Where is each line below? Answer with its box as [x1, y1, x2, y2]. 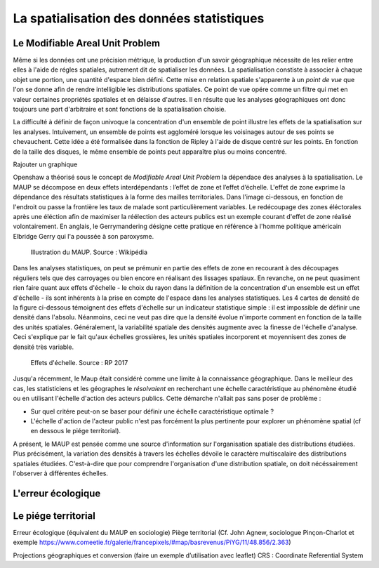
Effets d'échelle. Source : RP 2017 [30, 359, 128, 366]
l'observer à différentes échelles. [13, 469, 109, 477]
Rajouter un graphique [13, 160, 78, 169]
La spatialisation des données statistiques [13, 11, 265, 26]
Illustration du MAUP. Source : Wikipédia [30, 248, 147, 256]
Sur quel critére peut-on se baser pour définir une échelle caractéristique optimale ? [30, 407, 274, 416]
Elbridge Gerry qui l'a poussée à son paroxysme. [13, 232, 154, 240]
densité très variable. [13, 343, 74, 351]
